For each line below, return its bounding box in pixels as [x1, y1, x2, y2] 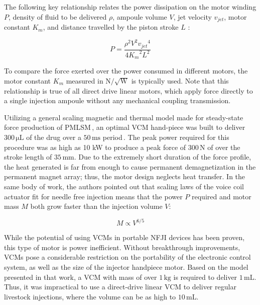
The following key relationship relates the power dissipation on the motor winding [4, 2, 256, 12]
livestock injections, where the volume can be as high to [4, 291, 176, 301]
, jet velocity [173, 11, 212, 22]
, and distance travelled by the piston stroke [43, 22, 179, 32]
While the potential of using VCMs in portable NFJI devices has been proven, [4, 232, 245, 243]
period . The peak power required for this [102, 131, 229, 142]
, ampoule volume [112, 11, 167, 22]
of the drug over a [26, 131, 81, 142]
